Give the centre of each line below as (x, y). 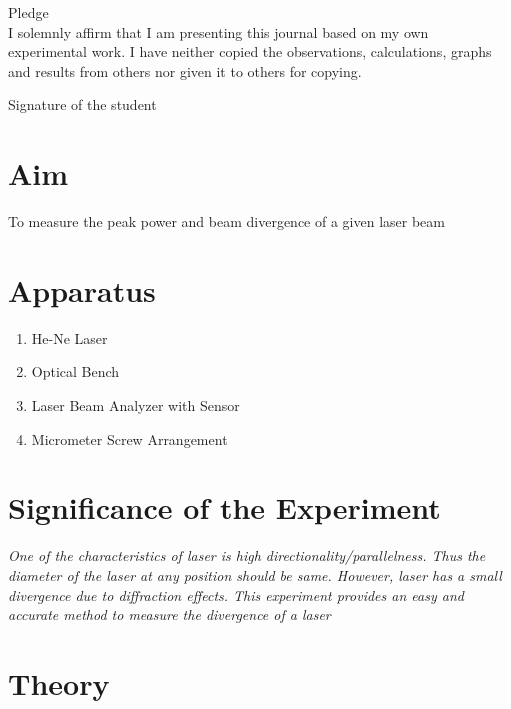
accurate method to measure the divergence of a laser (169, 614)
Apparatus (82, 289)
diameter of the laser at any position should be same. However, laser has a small (255, 574)
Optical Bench (75, 371)
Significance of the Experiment (224, 507)
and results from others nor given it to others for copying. (185, 70)
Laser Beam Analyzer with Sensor (135, 405)
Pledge (28, 12)
